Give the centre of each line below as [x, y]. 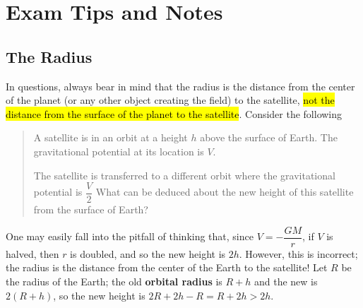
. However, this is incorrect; [298, 253]
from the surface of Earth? [91, 209]
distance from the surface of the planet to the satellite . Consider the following [174, 113]
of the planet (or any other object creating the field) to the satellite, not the [170, 100]
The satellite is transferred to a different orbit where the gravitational [184, 175]
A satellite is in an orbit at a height [111, 137]
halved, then [32, 253]
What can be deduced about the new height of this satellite [225, 192]
